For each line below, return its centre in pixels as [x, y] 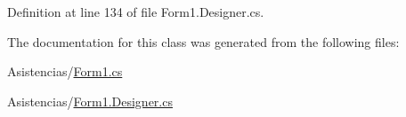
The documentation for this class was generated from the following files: [203, 41]
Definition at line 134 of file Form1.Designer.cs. [136, 12]
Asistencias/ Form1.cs [65, 71]
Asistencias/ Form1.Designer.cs [90, 101]
